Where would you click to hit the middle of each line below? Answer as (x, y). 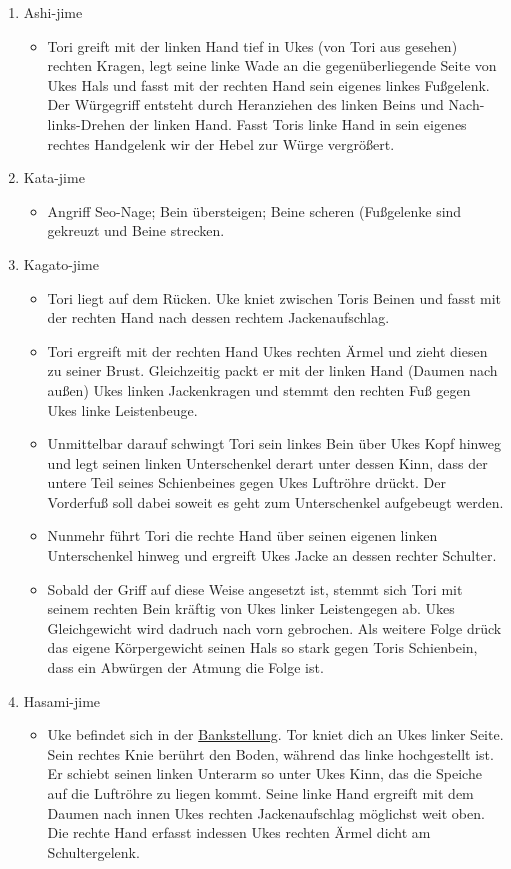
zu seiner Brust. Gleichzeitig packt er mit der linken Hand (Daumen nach (272, 370)
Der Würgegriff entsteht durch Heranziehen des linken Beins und (245, 104)
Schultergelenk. (93, 851)
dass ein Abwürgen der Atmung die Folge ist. (185, 667)
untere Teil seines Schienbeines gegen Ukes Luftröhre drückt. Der (246, 482)
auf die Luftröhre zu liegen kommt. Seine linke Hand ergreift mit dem (260, 793)
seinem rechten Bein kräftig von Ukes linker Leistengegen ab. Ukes (251, 608)
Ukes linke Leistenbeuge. (122, 409)
